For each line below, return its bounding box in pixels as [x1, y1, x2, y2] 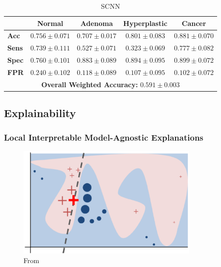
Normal [37, 18, 64, 28]
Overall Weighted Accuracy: [41, 79, 138, 89]
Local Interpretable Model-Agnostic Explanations [4, 131, 203, 143]
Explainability [4, 105, 76, 121]
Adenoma [80, 18, 113, 28]
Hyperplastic [123, 18, 168, 28]
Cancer [181, 18, 206, 28]
